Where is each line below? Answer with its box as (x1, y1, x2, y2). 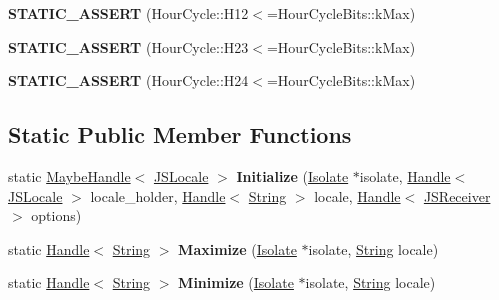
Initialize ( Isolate (236, 165, 349, 186)
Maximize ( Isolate (178, 238, 297, 259)
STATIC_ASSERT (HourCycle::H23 (8, 36, 249, 57)
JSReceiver (423, 185, 491, 206)
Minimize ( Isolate (178, 272, 294, 293)
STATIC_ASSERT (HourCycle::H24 (8, 70, 249, 91)
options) (31, 205, 82, 226)
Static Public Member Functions (8, 119, 352, 150)
